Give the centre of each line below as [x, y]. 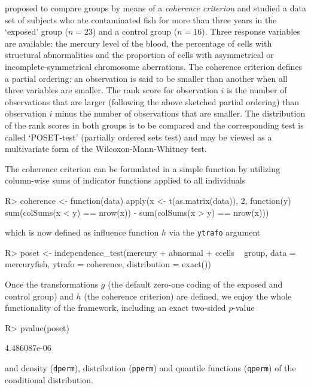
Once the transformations [52, 284]
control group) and [39, 296]
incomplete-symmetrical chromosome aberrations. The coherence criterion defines [154, 66]
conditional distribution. [49, 379]
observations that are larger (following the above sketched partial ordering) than [152, 101]
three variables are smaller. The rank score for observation [112, 90]
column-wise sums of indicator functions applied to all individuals [125, 180]
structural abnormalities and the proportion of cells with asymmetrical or [139, 55]
